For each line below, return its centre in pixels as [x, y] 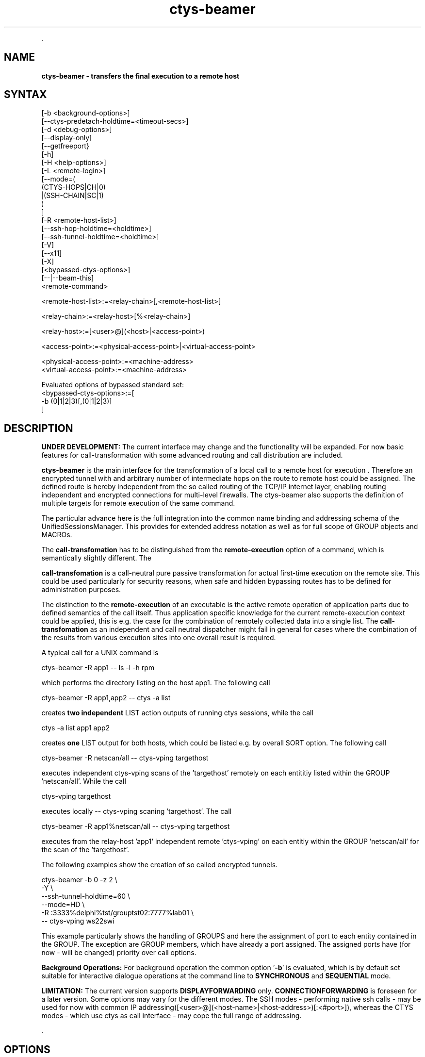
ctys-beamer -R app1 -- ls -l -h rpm [98, 668]
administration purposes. [81, 590]
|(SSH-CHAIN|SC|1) [73, 196]
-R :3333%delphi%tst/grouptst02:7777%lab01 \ [117, 913]
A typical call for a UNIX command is [100, 653]
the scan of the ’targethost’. [85, 850]
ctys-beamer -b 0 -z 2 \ [79, 880]
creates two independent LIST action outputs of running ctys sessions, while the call [177, 713]
